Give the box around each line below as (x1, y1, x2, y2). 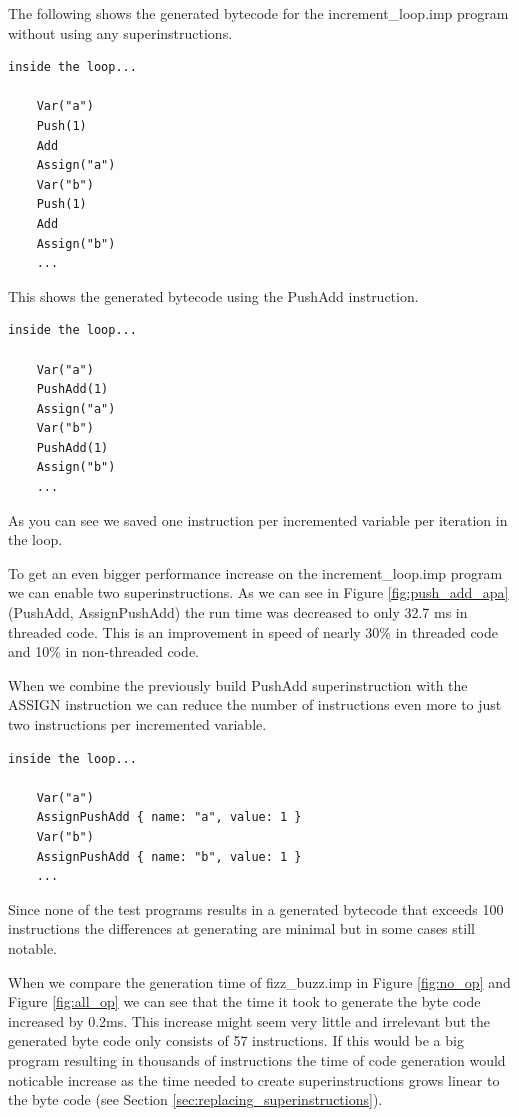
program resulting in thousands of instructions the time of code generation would (8, 1049, 506, 1070)
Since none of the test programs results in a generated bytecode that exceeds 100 (8, 898, 504, 919)
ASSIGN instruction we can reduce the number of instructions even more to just (8, 694, 502, 715)
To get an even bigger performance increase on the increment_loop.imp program (8, 562, 503, 583)
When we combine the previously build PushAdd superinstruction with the (8, 674, 468, 695)
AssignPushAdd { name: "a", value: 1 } (36, 810, 302, 825)
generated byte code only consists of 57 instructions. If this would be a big (8, 1030, 464, 1051)
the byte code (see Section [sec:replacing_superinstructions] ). (8, 1089, 383, 1110)
